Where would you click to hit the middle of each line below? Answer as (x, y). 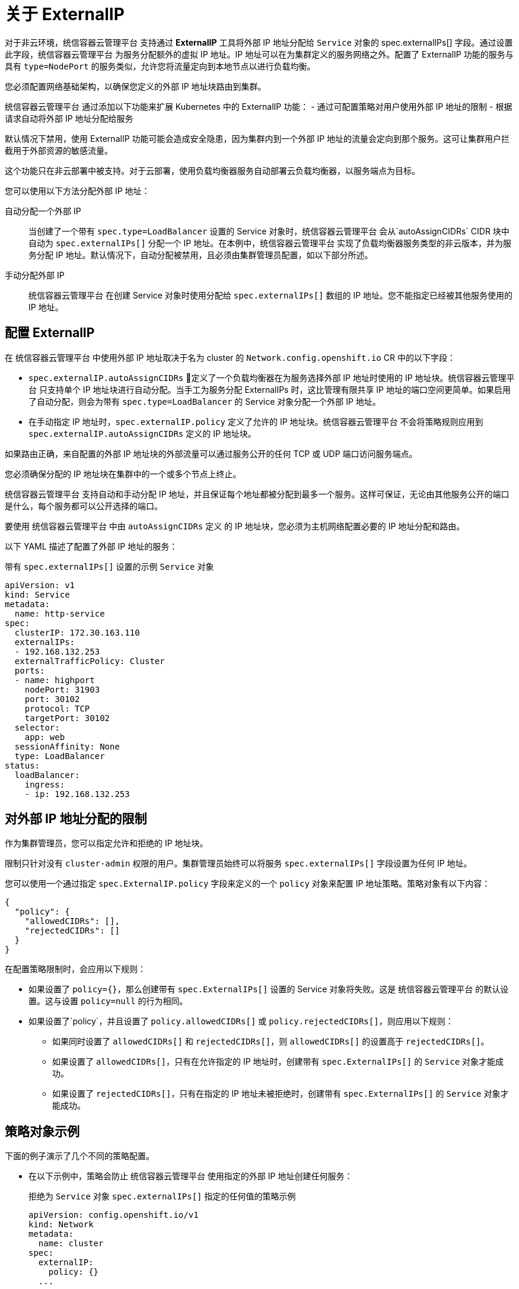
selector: (37, 727)
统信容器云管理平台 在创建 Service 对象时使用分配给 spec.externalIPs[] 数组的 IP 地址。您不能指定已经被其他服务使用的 (271, 295)
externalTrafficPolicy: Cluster (90, 661)
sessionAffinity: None (67, 746)
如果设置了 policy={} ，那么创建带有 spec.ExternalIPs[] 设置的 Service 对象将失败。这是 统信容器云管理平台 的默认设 (269, 989)
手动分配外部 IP (35, 275)
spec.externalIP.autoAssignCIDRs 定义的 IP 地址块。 (142, 433)
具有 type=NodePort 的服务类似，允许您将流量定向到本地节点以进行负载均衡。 (160, 66)
